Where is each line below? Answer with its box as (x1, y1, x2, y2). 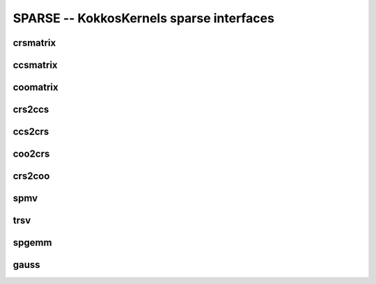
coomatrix (13, 81, 58, 93)
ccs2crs (13, 126, 49, 138)
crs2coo (13, 171, 50, 182)
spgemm (13, 237, 52, 248)
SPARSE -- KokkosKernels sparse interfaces (13, 10, 275, 26)
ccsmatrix (13, 59, 58, 71)
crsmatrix (13, 37, 56, 49)
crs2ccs (13, 104, 49, 116)
